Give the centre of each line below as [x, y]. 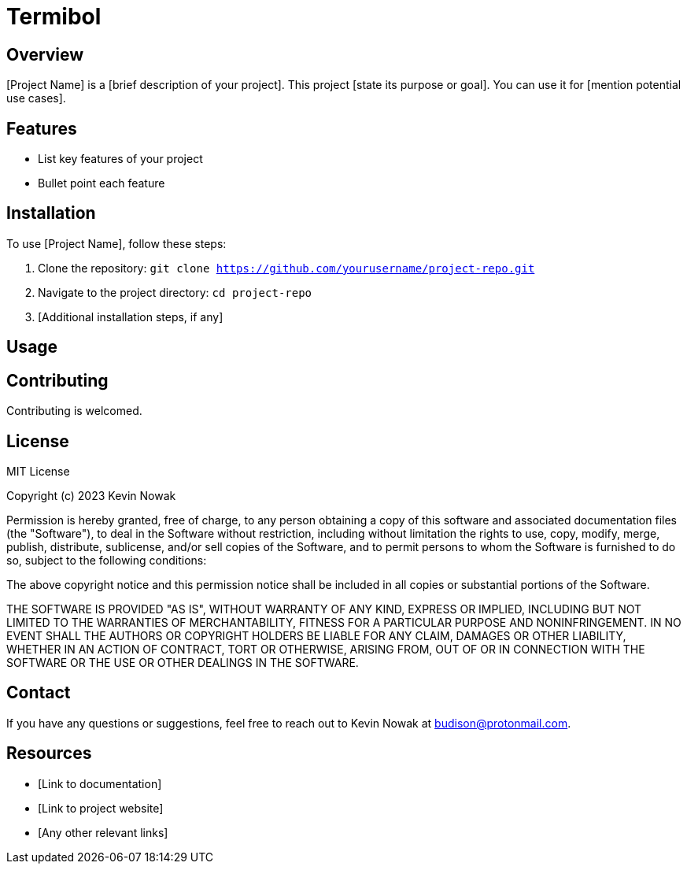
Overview [45, 54]
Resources [49, 753]
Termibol [54, 17]
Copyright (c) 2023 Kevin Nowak [91, 495]
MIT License [38, 471]
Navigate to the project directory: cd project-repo [175, 292]
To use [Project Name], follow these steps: [116, 243]
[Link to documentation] [100, 783]
